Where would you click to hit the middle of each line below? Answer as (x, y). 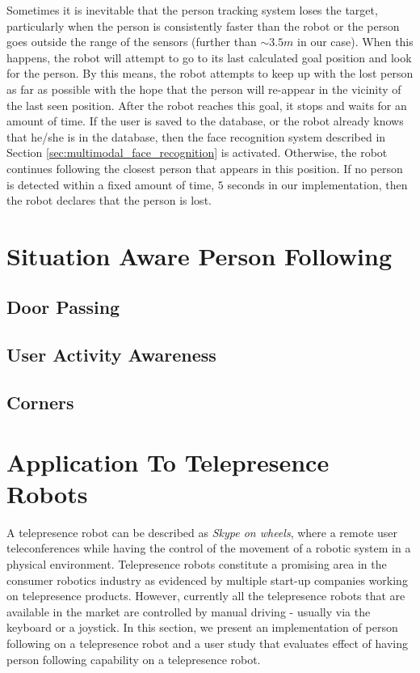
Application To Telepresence (168, 461)
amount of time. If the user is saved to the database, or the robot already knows (205, 121)
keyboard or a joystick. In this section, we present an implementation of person (202, 627)
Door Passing (63, 307)
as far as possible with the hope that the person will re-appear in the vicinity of (204, 89)
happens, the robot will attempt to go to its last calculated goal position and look (209, 57)
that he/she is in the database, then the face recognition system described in (196, 136)
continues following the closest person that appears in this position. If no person (205, 168)
